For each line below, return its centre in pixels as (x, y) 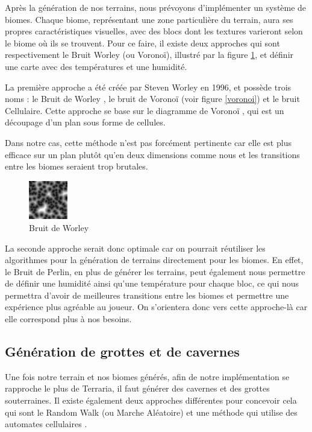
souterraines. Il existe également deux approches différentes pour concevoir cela (151, 400)
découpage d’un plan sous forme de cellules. (85, 122)
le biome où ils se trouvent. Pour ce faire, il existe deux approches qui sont (142, 43)
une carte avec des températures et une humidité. (96, 66)
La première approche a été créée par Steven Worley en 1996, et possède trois (148, 87)
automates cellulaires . (46, 424)
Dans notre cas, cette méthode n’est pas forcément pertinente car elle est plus (148, 142)
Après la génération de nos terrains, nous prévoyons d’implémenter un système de (156, 7)
